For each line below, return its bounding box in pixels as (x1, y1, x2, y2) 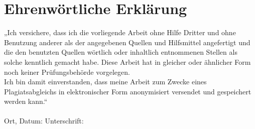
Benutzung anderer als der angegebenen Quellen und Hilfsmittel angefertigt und (4, 37, 250, 47)
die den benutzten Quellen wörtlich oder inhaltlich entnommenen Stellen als (4, 47, 237, 57)
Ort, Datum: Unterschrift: (4, 115, 84, 126)
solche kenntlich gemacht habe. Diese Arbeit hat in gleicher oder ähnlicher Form (4, 56, 251, 67)
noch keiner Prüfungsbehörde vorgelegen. (4, 66, 130, 77)
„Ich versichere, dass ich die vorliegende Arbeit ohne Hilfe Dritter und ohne (4, 27, 236, 38)
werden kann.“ (4, 96, 48, 106)
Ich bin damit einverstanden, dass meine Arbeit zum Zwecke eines (4, 76, 207, 87)
